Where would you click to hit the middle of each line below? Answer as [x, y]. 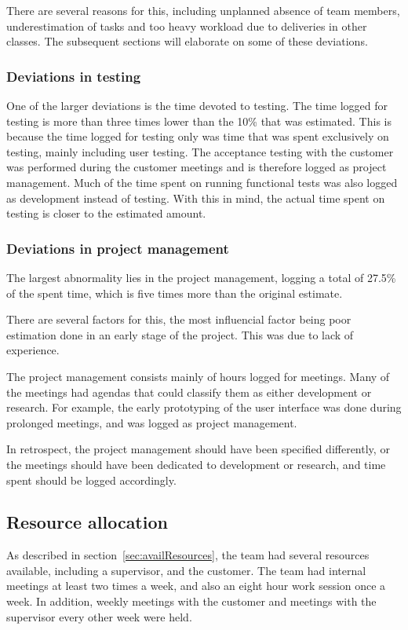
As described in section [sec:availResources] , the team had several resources [188, 555]
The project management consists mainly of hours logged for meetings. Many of [198, 376]
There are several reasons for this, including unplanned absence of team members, [203, 10]
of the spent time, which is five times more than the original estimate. [175, 293]
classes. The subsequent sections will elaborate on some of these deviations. [187, 41]
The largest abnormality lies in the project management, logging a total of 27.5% [201, 277]
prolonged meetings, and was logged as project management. [152, 422]
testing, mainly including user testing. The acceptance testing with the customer [200, 151]
